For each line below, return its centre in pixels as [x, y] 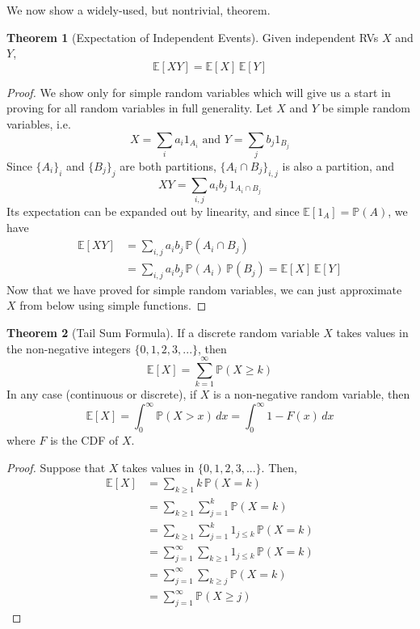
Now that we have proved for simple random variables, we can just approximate [204, 289]
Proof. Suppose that [56, 467]
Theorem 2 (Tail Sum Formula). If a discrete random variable [163, 333]
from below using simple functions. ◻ [113, 305]
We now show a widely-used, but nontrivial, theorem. [139, 10]
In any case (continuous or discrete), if [102, 394]
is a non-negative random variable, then [312, 394]
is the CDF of [84, 440]
